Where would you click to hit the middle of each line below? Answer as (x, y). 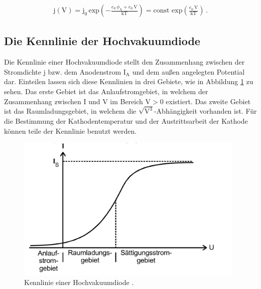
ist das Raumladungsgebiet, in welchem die (70, 111)
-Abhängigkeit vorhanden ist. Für (205, 111)
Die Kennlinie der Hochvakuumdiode (102, 41)
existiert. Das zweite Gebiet (208, 101)
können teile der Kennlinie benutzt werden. (71, 130)
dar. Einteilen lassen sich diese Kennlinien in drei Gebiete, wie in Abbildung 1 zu (129, 81)
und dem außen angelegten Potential (188, 71)
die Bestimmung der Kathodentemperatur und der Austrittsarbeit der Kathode (126, 121)
